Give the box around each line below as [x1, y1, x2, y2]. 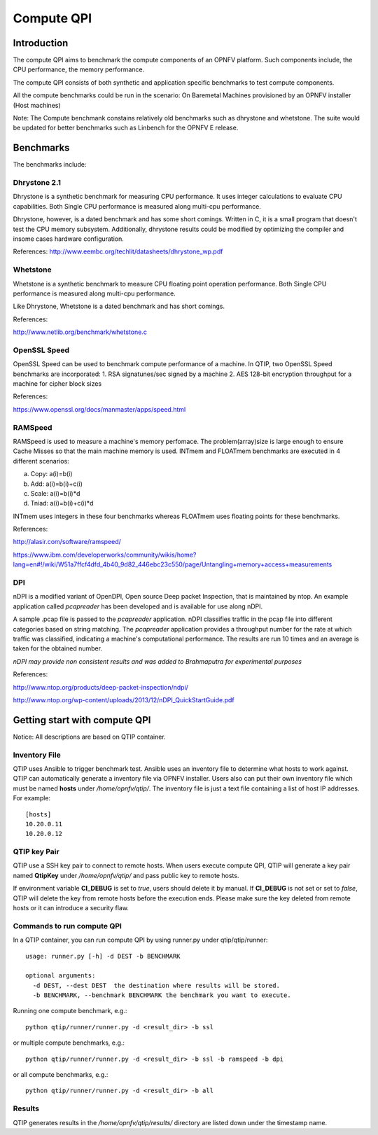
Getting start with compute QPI [13, 714, 151, 726]
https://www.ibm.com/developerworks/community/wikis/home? [13, 550, 197, 559]
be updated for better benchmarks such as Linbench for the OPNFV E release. [13, 123, 239, 132]
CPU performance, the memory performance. [13, 65, 145, 74]
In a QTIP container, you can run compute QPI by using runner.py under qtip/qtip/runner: [13, 935, 268, 945]
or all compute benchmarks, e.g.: [13, 1071, 108, 1079]
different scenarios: [13, 457, 69, 465]
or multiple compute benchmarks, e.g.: [13, 1038, 125, 1047]
